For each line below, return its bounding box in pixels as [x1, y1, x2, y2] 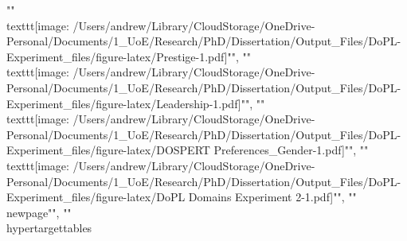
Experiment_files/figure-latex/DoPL [6, 189, 186, 205]
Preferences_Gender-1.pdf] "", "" [213, 142, 369, 158]
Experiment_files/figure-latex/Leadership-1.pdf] [6, 95, 241, 111]
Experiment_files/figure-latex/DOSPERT [6, 142, 210, 158]
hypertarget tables [6, 220, 92, 236]
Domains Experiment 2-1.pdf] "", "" [188, 189, 357, 205]
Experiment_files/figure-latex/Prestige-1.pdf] [6, 48, 228, 64]
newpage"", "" [6, 204, 72, 220]
